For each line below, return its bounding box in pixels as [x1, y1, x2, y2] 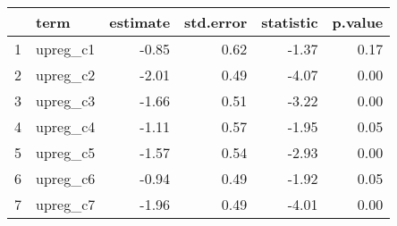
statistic [261, 12, 318, 32]
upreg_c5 [36, 142, 96, 163]
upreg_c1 [36, 38, 96, 59]
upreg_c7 [36, 194, 96, 214]
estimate [109, 12, 171, 32]
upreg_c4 [36, 116, 96, 137]
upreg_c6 [36, 168, 96, 188]
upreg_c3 [36, 90, 96, 111]
